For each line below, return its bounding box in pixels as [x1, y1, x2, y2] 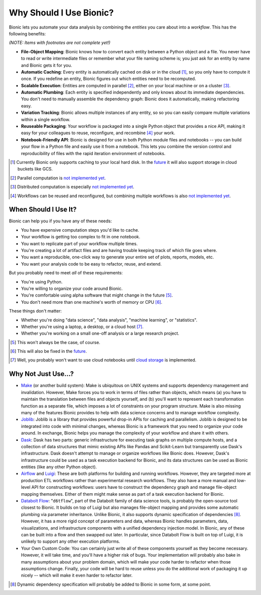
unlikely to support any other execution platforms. [21, 538, 120, 545]
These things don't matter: [9, 308, 62, 314]
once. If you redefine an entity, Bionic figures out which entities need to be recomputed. [21, 76, 196, 82]
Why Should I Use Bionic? [9, 7, 114, 18]
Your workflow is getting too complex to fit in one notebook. [21, 234, 140, 240]
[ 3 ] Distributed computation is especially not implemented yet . [10, 184, 135, 190]
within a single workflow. [21, 116, 71, 122]
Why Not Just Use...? [9, 370, 74, 378]
